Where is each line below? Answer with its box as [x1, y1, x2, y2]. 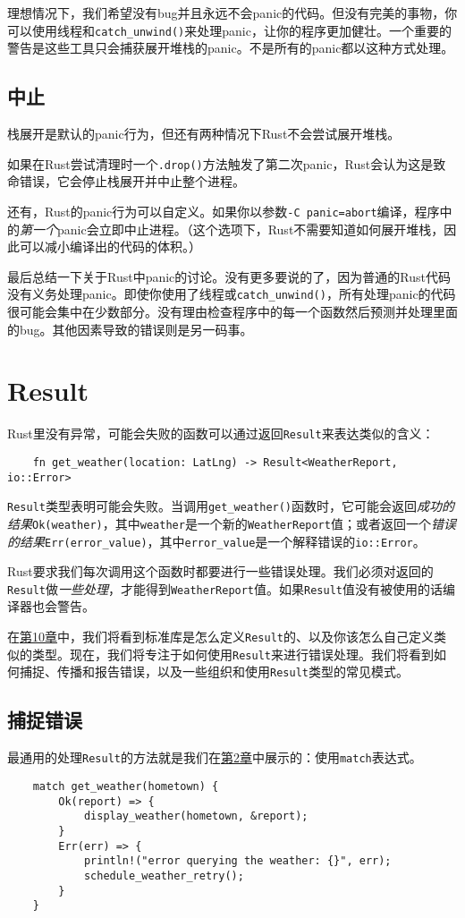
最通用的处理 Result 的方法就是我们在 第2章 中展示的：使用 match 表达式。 [7, 748, 422, 767]
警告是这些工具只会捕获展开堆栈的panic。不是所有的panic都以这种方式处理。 [7, 38, 454, 57]
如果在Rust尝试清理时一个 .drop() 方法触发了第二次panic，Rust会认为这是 [7, 154, 434, 173]
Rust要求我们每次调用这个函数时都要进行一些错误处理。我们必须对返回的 [7, 562, 434, 581]
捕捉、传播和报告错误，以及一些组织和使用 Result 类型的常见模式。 [19, 662, 409, 681]
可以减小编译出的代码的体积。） [19, 237, 201, 256]
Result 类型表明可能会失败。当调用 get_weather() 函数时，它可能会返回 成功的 [7, 497, 455, 515]
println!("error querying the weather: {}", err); [83, 854, 392, 868]
